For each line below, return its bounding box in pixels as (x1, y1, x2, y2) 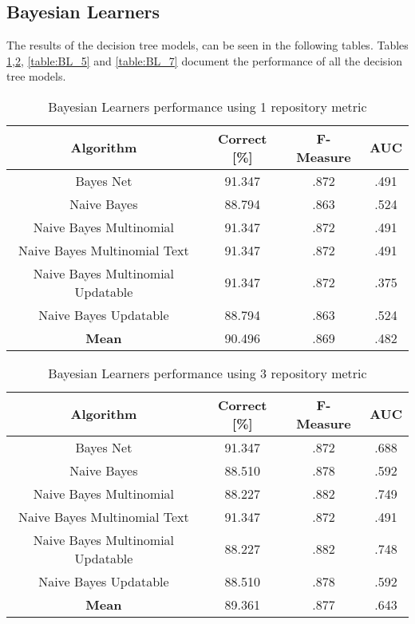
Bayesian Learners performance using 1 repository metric (48, 97, 367, 116)
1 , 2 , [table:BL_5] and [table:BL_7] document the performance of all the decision (6, 52, 403, 69)
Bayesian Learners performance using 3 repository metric (48, 363, 367, 382)
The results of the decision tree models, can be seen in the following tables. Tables (6, 37, 409, 53)
